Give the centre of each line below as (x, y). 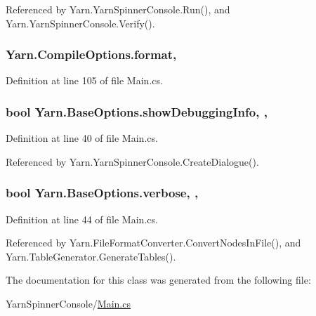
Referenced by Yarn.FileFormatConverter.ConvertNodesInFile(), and (153, 243)
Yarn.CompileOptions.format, (91, 54)
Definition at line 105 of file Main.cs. (84, 80)
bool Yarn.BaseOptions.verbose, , (102, 193)
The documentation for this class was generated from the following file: (158, 280)
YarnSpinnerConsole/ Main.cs (68, 303)
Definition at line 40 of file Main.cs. (82, 138)
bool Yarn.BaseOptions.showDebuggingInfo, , (137, 111)
